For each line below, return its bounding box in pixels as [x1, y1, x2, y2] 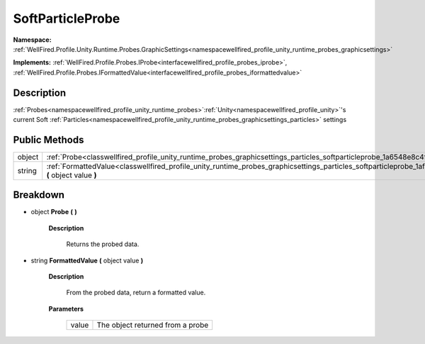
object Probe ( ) [30, 208, 77, 216]
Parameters [48, 304, 84, 313]
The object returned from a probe [96, 320, 209, 330]
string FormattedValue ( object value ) [30, 256, 144, 265]
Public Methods [13, 133, 84, 145]
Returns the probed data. [66, 240, 140, 248]
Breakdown [13, 189, 65, 201]
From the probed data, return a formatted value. [66, 288, 206, 297]
